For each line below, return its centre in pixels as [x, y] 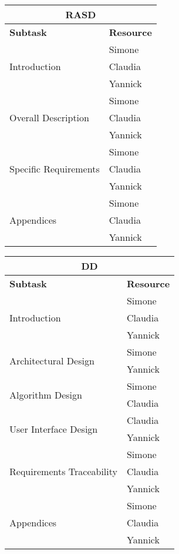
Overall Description [49, 117]
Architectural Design [52, 360]
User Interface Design [54, 429]
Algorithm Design [46, 394]
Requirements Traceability [63, 471]
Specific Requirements [55, 169]
